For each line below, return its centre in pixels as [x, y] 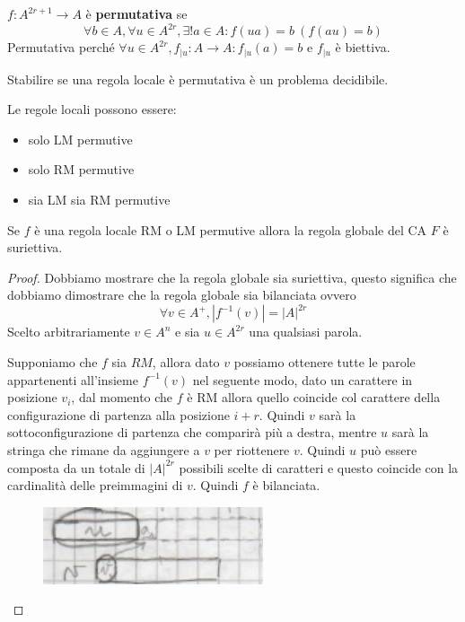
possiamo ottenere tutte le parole [325, 361]
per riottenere [252, 449]
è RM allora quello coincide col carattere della [314, 397]
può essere [389, 449]
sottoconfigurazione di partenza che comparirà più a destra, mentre [192, 432]
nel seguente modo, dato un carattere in [303, 379]
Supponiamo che [53, 361]
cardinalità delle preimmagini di [95, 485]
